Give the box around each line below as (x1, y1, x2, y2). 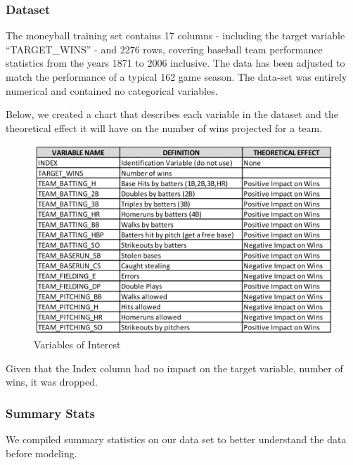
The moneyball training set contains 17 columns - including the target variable (6, 28, 345, 43)
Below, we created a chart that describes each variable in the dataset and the (6, 107, 339, 122)
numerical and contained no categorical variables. (6, 83, 218, 98)
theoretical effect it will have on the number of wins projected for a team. (6, 120, 323, 135)
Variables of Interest (34, 336, 121, 351)
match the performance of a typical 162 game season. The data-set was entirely (6, 70, 347, 84)
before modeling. (6, 445, 77, 460)
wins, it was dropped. (6, 374, 98, 389)
